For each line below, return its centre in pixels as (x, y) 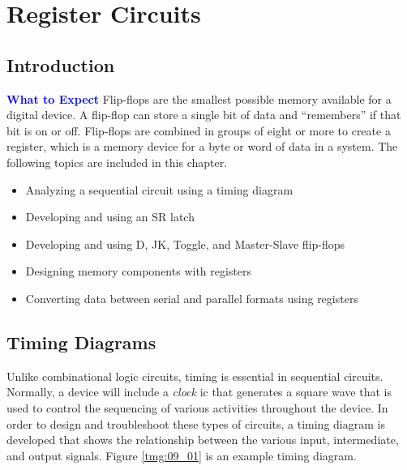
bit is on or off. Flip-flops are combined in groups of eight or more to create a (199, 130)
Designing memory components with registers (139, 271)
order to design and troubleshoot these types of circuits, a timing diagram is (196, 423)
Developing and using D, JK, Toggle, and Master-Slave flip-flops (185, 244)
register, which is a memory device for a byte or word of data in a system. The (202, 146)
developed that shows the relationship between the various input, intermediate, (203, 440)
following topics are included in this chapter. (117, 162)
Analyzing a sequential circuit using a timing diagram (159, 189)
